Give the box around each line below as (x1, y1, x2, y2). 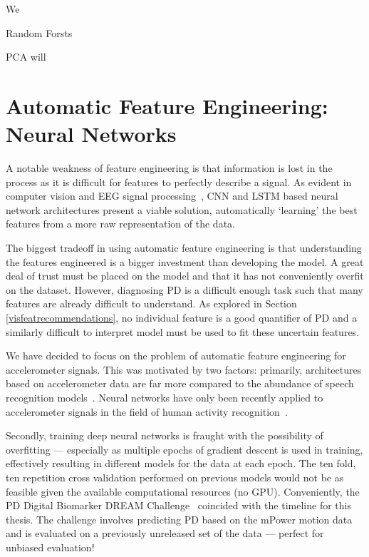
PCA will (6, 49, 46, 64)
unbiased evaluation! (6, 539, 95, 554)
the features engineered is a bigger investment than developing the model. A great (6, 254, 364, 269)
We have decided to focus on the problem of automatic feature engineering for (6, 348, 346, 363)
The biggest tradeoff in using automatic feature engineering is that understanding (6, 240, 362, 255)
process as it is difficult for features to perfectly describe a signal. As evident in (6, 174, 352, 189)
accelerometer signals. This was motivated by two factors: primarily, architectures (6, 362, 362, 377)
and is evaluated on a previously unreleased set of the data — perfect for (6, 526, 324, 541)
